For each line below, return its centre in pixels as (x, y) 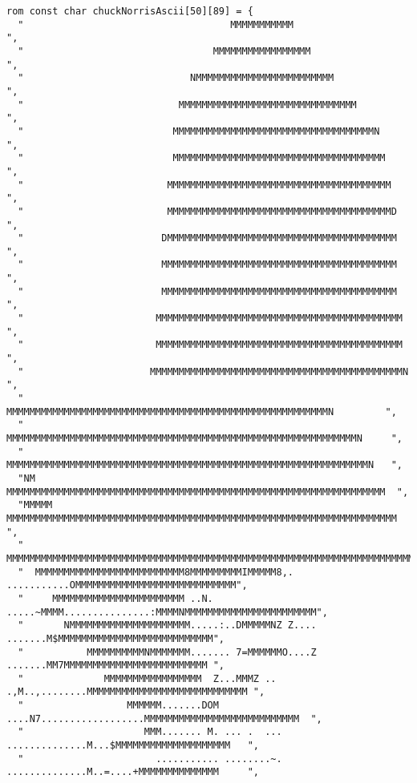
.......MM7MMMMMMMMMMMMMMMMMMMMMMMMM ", (116, 666)
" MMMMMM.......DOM (118, 706)
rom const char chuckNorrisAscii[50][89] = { (130, 11)
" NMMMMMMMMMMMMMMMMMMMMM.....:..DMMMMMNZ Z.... (167, 626)
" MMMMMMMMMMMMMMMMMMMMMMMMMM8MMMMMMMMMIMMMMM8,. (156, 572)
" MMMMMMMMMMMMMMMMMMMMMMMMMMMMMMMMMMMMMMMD (207, 211)
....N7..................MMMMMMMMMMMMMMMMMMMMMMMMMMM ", (164, 718)
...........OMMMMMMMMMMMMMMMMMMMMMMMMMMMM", (127, 585)
